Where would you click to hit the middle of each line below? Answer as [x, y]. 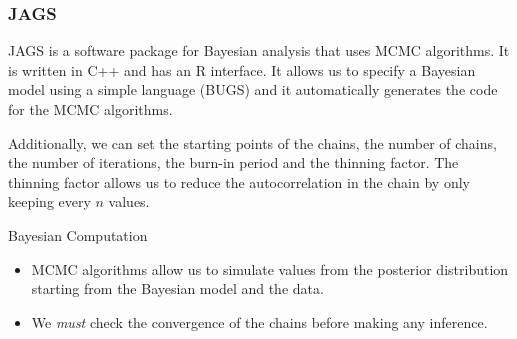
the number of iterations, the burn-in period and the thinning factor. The [233, 162]
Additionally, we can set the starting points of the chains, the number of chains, [252, 142]
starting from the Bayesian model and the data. [177, 288]
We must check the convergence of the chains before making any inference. [259, 321]
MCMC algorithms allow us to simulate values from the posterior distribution [270, 268]
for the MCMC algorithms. [90, 109]
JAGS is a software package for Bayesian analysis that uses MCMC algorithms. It [259, 50]
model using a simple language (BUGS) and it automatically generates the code [253, 89]
